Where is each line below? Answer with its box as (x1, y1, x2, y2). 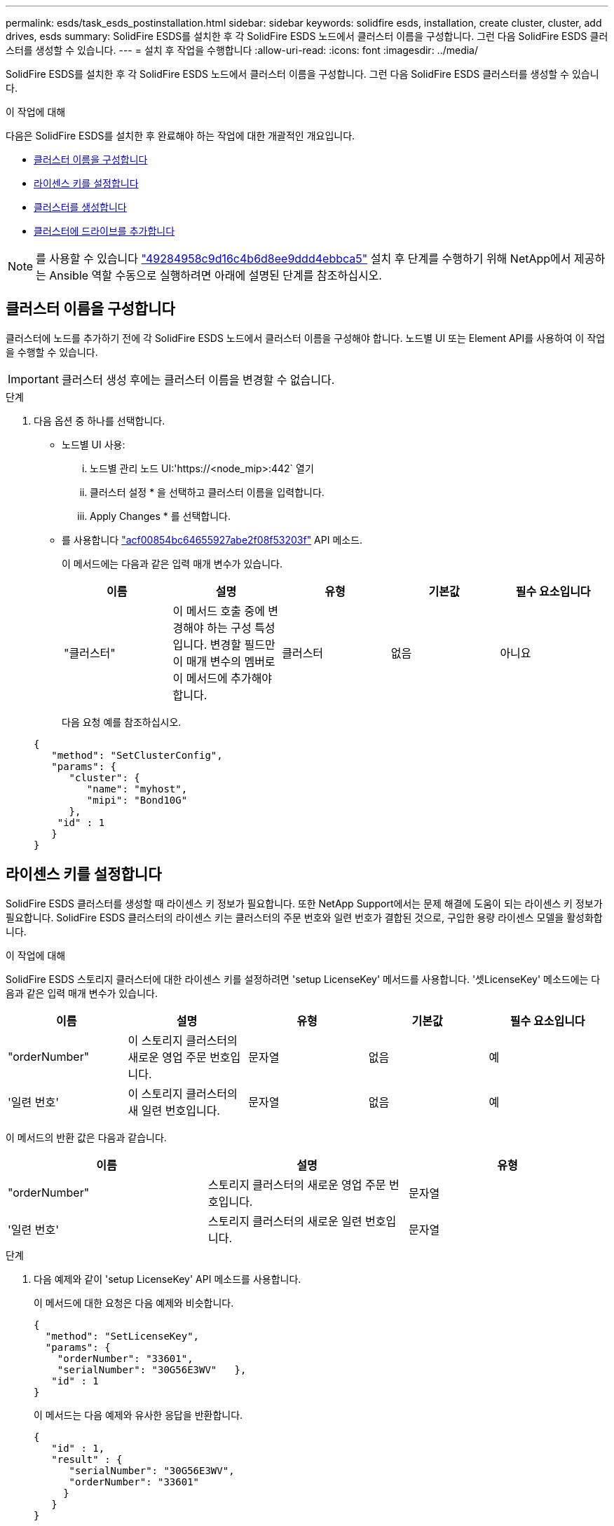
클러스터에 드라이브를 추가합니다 (34, 225, 175, 237)
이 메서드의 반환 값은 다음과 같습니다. (6, 1131, 167, 1143)
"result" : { (51, 1453, 123, 1465)
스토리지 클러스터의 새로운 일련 (207, 1214, 362, 1228)
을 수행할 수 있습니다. (6, 345, 98, 358)
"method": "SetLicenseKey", (45, 1330, 200, 1342)
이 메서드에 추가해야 (172, 671, 273, 685)
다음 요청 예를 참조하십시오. (62, 715, 182, 728)
